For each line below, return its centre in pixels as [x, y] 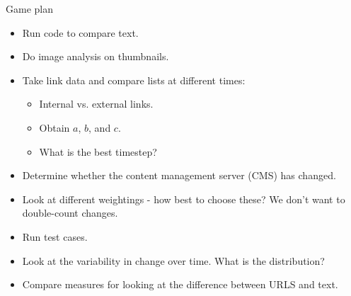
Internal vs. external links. [96, 104]
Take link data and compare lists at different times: [134, 80]
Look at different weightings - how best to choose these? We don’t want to [184, 199]
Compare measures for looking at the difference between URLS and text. [180, 284]
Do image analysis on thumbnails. [96, 56]
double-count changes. [70, 213]
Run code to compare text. [80, 32]
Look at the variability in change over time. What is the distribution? [173, 260]
